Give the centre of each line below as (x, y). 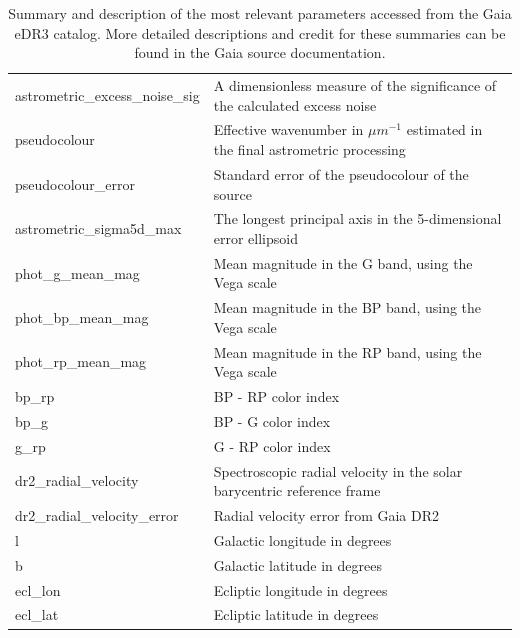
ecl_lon (38, 589)
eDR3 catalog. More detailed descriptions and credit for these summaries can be (260, 32)
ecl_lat (37, 614)
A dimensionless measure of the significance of (355, 85)
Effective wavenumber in (288, 129)
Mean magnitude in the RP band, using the (347, 351)
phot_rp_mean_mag (81, 361)
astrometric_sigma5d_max (98, 228)
